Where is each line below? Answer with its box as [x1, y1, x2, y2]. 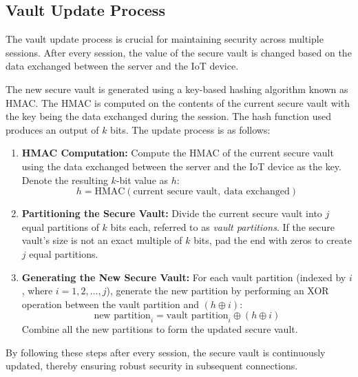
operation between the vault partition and [21, 296, 199, 311]
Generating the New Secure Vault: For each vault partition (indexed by [21, 269, 346, 284]
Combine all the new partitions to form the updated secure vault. [21, 322, 298, 336]
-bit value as [116, 172, 169, 187]
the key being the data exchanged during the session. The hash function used [6, 109, 331, 123]
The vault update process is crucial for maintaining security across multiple [6, 32, 324, 46]
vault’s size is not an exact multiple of [21, 233, 182, 247]
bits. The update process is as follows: [110, 122, 271, 136]
